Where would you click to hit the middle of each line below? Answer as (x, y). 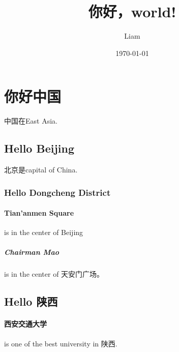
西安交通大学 (25, 324)
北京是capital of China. (41, 170)
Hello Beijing (39, 148)
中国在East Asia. (31, 121)
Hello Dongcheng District (57, 192)
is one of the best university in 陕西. (61, 343)
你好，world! (132, 11)
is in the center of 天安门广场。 (54, 274)
